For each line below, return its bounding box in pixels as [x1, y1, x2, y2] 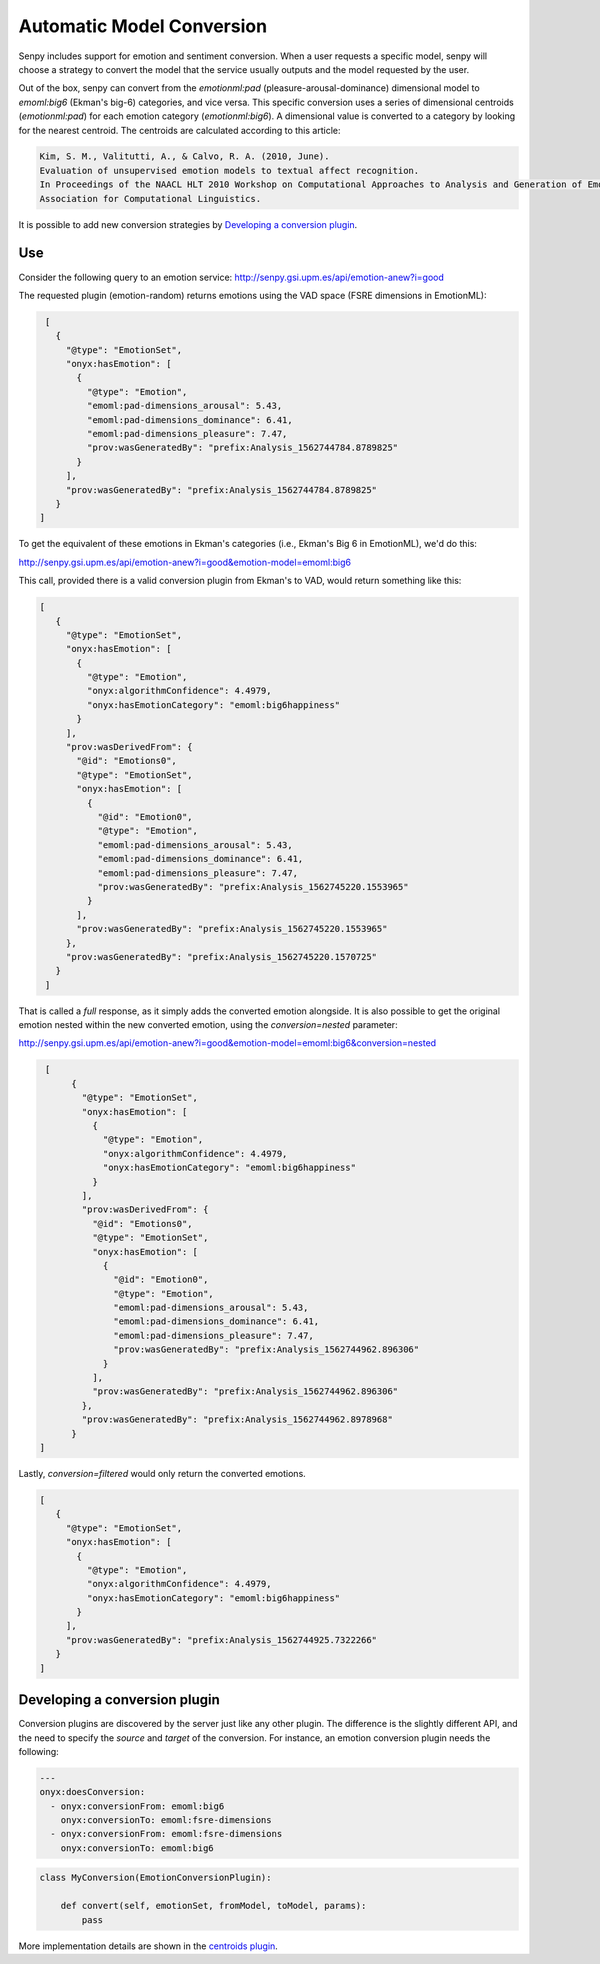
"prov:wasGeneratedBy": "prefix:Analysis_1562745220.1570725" [65, 951, 378, 962]
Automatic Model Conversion [18, 15, 268, 37]
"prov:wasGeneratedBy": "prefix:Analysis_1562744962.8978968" [81, 1414, 394, 1425]
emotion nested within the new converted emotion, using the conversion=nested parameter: [18, 1019, 399, 1031]
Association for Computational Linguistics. [39, 193, 262, 204]
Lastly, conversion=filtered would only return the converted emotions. [18, 1467, 307, 1479]
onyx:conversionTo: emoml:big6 [60, 1842, 214, 1854]
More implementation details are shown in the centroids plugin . [18, 1940, 279, 1952]
